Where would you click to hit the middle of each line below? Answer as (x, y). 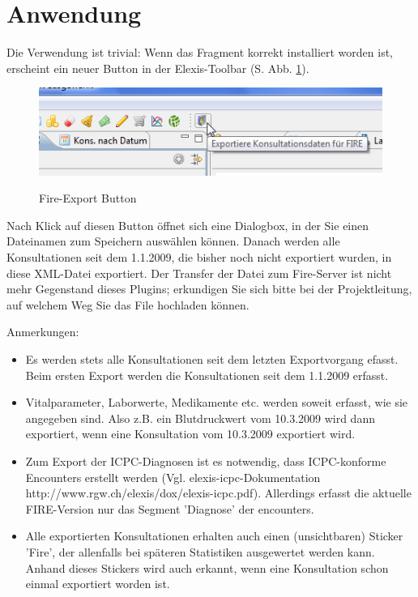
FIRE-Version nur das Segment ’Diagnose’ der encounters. (170, 508)
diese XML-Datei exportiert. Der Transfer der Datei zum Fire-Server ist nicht (199, 273)
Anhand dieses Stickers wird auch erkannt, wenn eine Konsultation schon (207, 567)
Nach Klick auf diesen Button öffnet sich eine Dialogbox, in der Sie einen (188, 225)
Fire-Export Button (88, 198)
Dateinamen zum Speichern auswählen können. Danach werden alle (173, 241)
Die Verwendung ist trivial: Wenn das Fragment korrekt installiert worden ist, (200, 52)
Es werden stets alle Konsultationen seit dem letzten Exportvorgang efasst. (212, 358)
